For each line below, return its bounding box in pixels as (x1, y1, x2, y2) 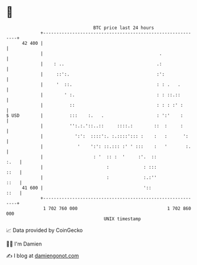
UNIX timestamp (103, 215, 142, 222)
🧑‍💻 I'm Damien (6, 240, 42, 247)
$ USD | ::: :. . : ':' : (6, 112, 183, 119)
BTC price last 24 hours (93, 25, 155, 31)
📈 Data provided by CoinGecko (6, 227, 83, 234)
